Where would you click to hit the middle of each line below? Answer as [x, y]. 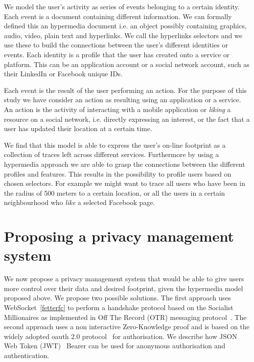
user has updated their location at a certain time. [78, 128]
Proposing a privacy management [119, 236]
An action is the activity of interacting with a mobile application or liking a [117, 109]
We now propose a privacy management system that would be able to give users [124, 279]
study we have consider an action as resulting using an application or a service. [123, 100]
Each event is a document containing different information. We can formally [118, 16]
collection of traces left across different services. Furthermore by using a [112, 154]
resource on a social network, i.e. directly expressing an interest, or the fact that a [127, 119]
